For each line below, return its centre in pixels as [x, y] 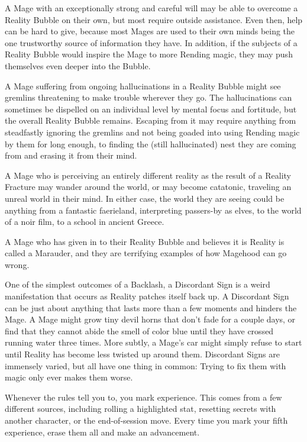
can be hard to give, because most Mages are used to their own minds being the [150, 31]
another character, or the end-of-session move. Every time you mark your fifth [146, 420]
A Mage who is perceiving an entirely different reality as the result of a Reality [148, 175]
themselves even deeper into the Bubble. [78, 65]
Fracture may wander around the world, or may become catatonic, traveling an [148, 187]
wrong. [17, 264]
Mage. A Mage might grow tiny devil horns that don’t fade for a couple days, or [150, 319]
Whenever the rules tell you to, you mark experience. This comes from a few [143, 397]
